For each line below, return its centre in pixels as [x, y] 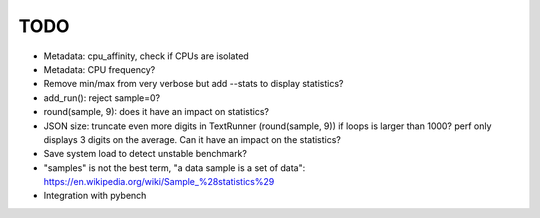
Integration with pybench [95, 196]
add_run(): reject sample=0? [102, 97]
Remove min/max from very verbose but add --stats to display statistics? [193, 84]
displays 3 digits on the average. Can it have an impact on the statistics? [192, 139]
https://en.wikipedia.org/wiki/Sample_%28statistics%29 [159, 182]
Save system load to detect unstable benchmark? [145, 154]
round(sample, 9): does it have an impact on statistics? [156, 112]
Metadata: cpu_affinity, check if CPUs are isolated [146, 56]
